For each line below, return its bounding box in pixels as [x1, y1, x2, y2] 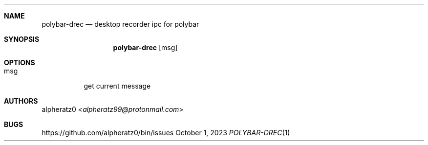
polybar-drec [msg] [113, 43, 178, 52]
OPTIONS [4, 58, 35, 67]
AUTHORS [4, 97, 38, 105]
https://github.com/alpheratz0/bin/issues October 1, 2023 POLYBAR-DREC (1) [42, 128, 290, 137]
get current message [84, 82, 151, 90]
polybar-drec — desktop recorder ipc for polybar [42, 20, 199, 28]
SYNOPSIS [4, 35, 40, 43]
